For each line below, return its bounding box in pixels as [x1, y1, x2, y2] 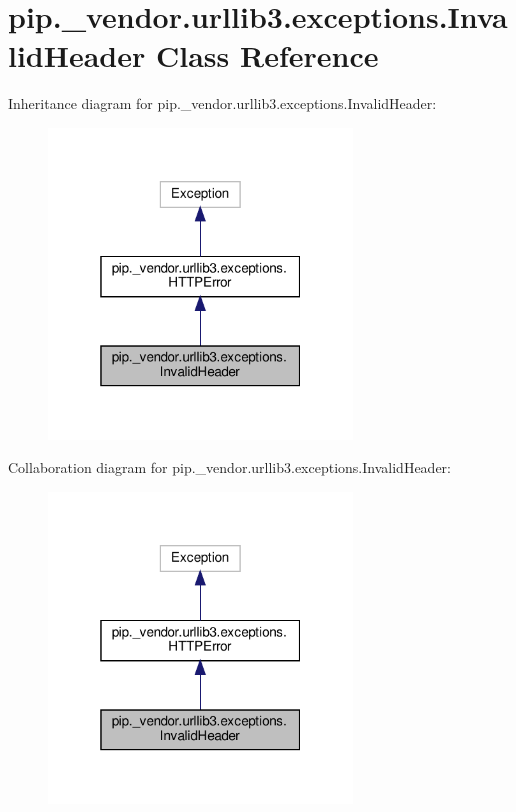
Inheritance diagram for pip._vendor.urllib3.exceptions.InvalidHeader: [8, 93, 437, 114]
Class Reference [156, 35, 379, 76]
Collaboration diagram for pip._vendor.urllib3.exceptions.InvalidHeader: [8, 457, 451, 478]
